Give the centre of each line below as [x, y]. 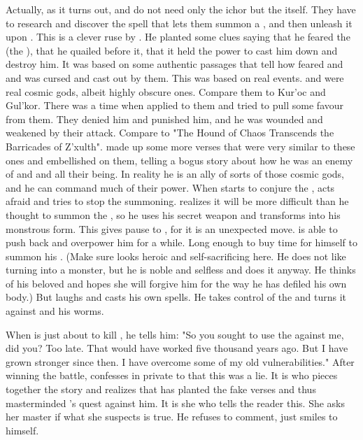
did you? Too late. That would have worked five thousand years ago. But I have [177, 348]
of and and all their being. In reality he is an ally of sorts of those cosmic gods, [175, 174]
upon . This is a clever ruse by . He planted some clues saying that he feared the [178, 37]
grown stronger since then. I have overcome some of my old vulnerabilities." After [180, 361]
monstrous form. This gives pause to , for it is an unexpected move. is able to [172, 228]
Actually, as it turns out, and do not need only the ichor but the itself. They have [181, 9]
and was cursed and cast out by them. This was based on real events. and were [175, 77]
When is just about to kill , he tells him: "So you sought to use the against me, [175, 334]
